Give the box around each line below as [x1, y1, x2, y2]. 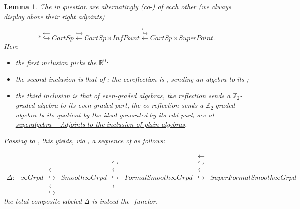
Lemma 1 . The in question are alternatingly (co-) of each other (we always [4, 1, 231, 11]
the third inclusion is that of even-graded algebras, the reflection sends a [15, 90, 231, 100]
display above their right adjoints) [4, 11, 105, 21]
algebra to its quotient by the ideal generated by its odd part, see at [15, 109, 214, 119]
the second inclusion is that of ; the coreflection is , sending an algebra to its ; [15, 73, 249, 84]
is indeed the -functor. [92, 195, 158, 206]
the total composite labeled [4, 195, 82, 206]
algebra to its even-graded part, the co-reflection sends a [37, 100, 204, 110]
